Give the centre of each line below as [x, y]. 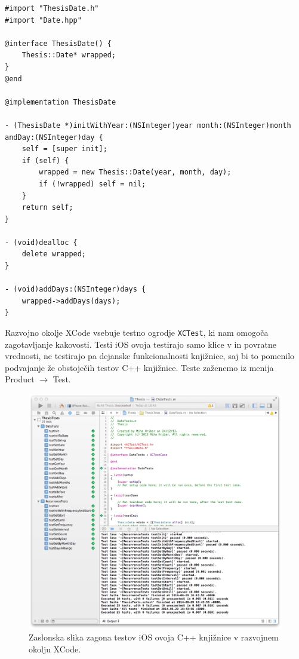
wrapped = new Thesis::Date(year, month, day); [135, 172]
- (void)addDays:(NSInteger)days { [75, 289]
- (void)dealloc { [41, 242]
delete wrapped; [54, 254]
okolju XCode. [55, 649]
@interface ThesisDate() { [58, 43]
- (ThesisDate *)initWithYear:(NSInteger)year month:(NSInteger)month [148, 125]
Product [20, 379]
